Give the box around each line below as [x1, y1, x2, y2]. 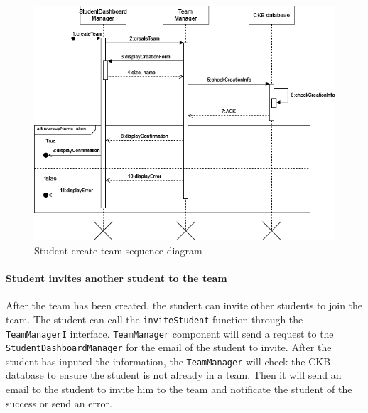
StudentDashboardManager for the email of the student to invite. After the [6, 340, 332, 355]
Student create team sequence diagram [34, 242, 202, 257]
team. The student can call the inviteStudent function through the [6, 311, 303, 326]
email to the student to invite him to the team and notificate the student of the [6, 382, 352, 397]
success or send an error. [6, 395, 112, 410]
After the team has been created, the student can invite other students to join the [6, 298, 363, 313]
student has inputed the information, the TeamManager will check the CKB [6, 353, 331, 368]
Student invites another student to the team [6, 271, 227, 286]
